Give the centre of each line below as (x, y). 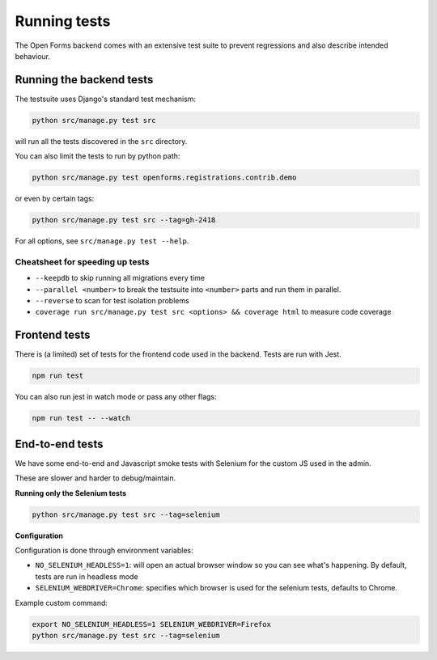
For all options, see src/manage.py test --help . (102, 241)
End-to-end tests (59, 444)
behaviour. (33, 56)
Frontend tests (53, 335)
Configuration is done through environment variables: (104, 550)
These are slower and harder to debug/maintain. (95, 478)
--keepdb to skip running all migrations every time (120, 278)
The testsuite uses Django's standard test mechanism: (106, 99)
